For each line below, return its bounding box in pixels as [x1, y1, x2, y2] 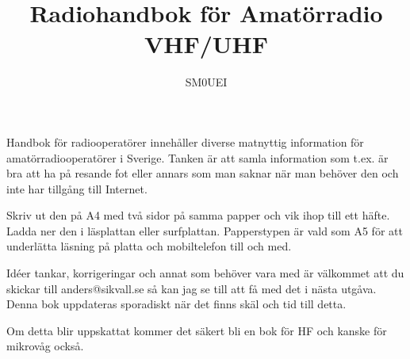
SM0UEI [185, 74, 228, 90]
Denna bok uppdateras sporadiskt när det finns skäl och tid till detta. [6, 296, 347, 312]
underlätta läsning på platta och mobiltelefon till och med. [6, 238, 292, 254]
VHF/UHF [144, 28, 269, 60]
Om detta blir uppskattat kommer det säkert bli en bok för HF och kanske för [6, 322, 387, 338]
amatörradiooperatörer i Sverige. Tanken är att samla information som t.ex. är [6, 149, 389, 166]
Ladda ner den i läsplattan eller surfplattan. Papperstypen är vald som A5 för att [6, 222, 403, 239]
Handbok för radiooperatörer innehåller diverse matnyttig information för [6, 133, 364, 150]
